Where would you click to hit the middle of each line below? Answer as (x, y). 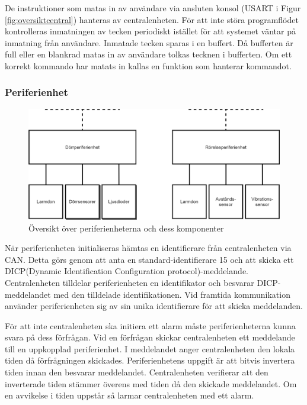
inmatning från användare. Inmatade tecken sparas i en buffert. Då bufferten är (149, 42)
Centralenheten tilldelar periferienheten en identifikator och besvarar (129, 282)
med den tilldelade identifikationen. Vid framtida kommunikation (172, 294)
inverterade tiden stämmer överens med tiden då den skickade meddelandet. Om (151, 383)
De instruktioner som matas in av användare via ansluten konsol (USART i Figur (153, 8)
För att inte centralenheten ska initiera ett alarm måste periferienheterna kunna (150, 325)
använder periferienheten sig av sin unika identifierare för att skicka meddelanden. (154, 306)
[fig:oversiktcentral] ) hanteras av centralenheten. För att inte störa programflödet (152, 19)
